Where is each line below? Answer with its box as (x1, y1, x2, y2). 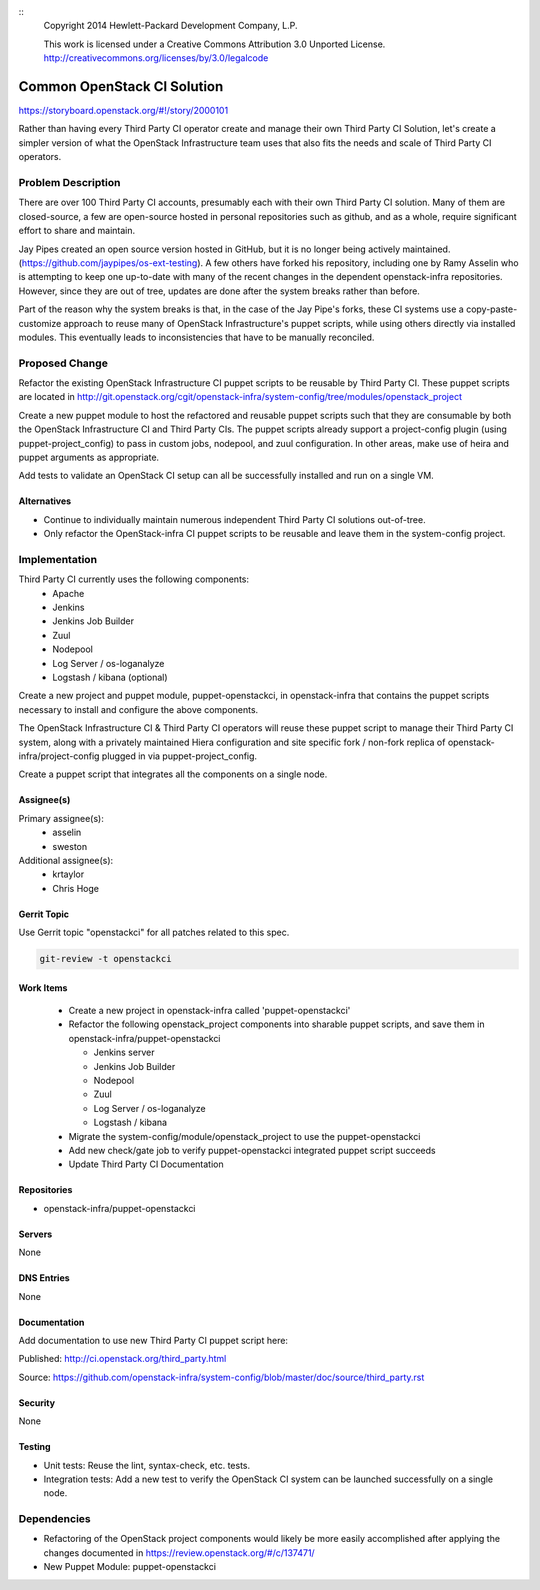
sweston (52, 840, 88, 852)
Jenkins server (93, 1046, 155, 1059)
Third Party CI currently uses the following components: (18, 573, 250, 585)
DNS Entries (18, 1272, 70, 1284)
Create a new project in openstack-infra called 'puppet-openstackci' (68, 1005, 351, 1017)
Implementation (18, 552, 98, 566)
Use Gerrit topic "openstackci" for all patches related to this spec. (18, 926, 290, 939)
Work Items (18, 981, 68, 994)
